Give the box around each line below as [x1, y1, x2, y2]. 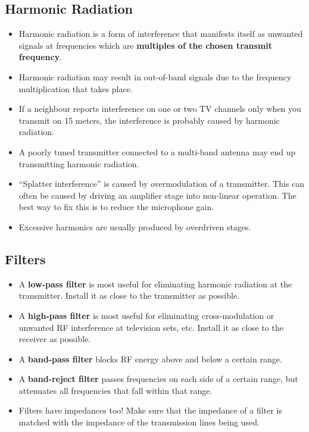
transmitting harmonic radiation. [18, 157, 139, 170]
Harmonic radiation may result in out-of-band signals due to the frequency [18, 70, 292, 83]
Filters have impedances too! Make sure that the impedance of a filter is [18, 404, 282, 417]
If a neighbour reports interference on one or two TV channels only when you [18, 102, 301, 115]
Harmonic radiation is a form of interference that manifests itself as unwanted [18, 27, 303, 40]
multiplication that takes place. [18, 82, 133, 95]
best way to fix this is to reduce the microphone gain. [18, 201, 214, 213]
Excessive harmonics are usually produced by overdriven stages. [18, 220, 251, 233]
